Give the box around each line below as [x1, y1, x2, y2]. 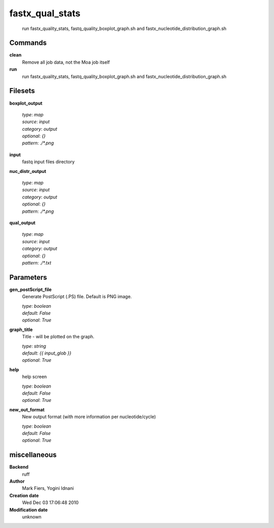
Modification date [9, 507, 48, 513]
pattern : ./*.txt [22, 259, 52, 266]
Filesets [9, 86, 35, 95]
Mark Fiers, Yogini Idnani [22, 485, 74, 491]
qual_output [9, 220, 36, 226]
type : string [22, 343, 47, 349]
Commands [9, 39, 47, 47]
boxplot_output [9, 100, 43, 106]
